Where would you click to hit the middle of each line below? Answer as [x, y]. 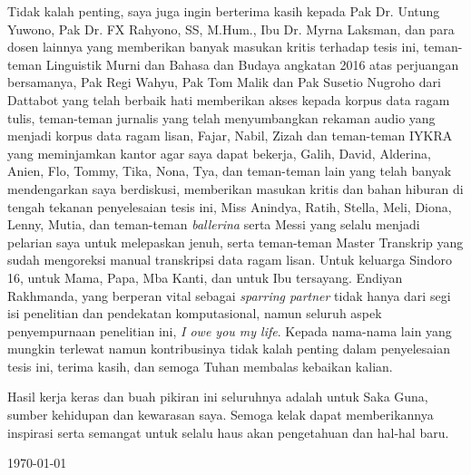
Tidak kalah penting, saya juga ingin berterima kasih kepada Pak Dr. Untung [224, 11]
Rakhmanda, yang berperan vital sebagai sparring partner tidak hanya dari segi [229, 295]
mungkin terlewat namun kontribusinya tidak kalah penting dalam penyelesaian [229, 349]
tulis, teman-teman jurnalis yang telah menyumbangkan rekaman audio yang [221, 117]
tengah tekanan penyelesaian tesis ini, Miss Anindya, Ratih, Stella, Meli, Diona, [230, 206]
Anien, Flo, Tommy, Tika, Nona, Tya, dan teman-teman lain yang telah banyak [230, 171]
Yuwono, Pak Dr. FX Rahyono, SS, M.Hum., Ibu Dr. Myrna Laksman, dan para [231, 29]
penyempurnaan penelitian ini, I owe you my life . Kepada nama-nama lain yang [230, 330]
